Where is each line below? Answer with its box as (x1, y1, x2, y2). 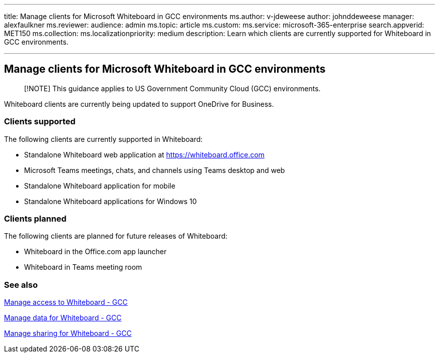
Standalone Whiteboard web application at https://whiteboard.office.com (24, 150, 265, 159)
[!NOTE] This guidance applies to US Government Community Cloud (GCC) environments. (24, 84, 321, 93)
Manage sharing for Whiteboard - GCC (4, 329, 132, 338)
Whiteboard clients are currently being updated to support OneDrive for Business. (4, 99, 274, 108)
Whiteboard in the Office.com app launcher (24, 247, 167, 256)
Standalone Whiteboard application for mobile (24, 181, 175, 190)
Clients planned (4, 213, 67, 224)
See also (4, 279, 38, 290)
